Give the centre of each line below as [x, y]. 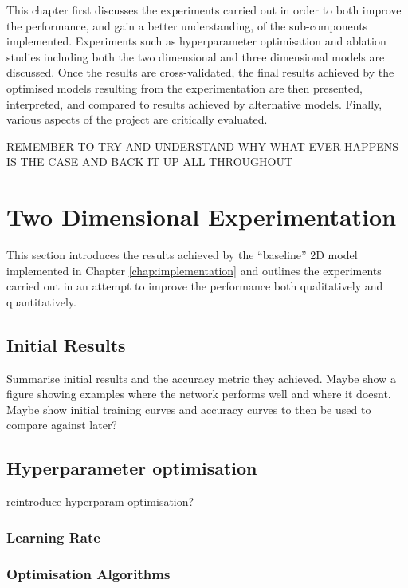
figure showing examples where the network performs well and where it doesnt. [199, 394]
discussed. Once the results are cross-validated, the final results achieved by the [200, 72]
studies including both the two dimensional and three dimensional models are [196, 56]
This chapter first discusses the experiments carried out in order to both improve [204, 10]
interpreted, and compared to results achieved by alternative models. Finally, [194, 103]
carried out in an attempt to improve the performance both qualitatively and [195, 286]
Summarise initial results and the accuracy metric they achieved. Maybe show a [201, 378]
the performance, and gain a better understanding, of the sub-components [187, 25]
